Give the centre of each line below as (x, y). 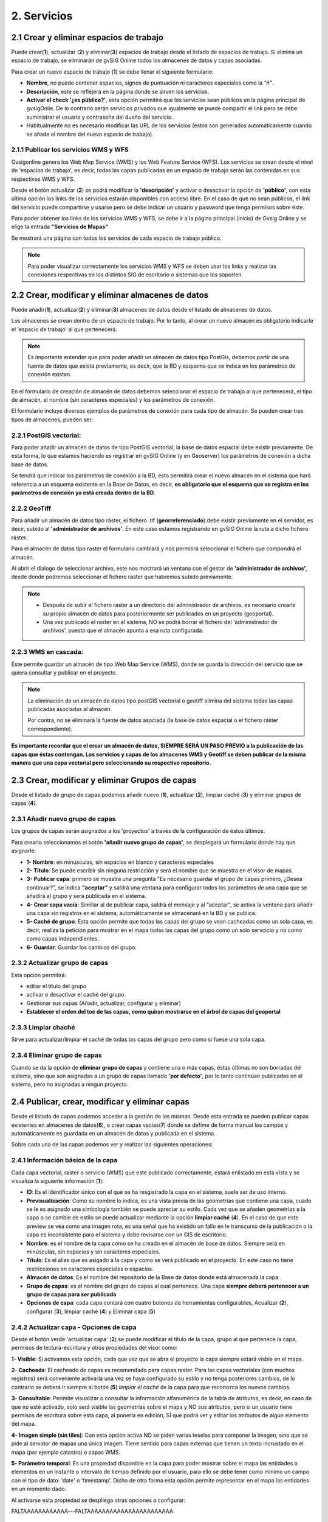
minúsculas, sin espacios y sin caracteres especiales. (94, 1252)
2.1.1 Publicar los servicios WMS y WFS (70, 150)
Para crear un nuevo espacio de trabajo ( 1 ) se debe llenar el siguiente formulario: (112, 72)
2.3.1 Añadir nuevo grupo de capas (63, 819)
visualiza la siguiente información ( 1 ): (58, 1180)
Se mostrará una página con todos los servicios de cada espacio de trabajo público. (116, 238)
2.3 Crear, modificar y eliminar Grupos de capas (104, 780)
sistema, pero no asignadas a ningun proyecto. (70, 1084)
